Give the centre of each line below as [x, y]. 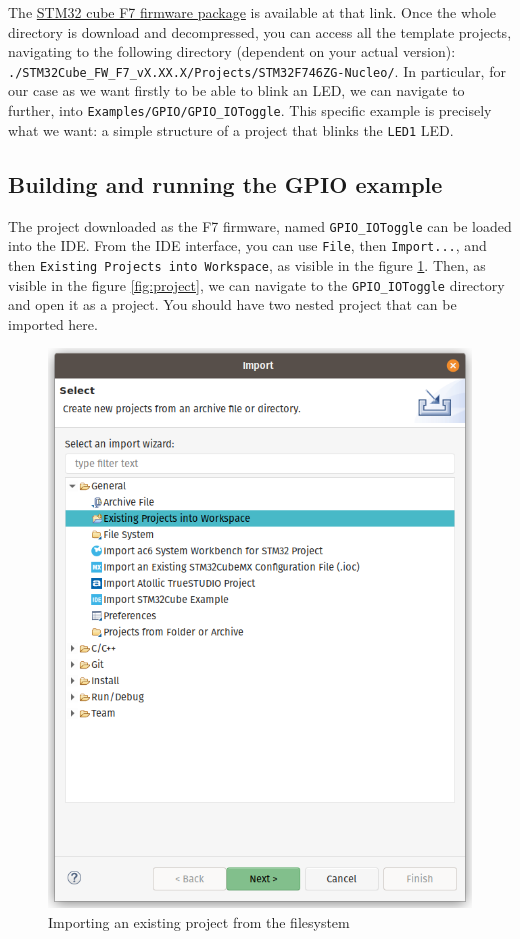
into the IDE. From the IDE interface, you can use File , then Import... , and [247, 245]
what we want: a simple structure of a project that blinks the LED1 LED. [231, 129]
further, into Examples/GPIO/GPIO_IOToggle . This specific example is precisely [250, 110]
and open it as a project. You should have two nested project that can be [232, 304]
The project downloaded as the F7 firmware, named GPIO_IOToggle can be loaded [260, 225]
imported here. [53, 323]
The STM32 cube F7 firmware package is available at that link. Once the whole [252, 12]
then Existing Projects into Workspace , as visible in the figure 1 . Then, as [247, 264]
